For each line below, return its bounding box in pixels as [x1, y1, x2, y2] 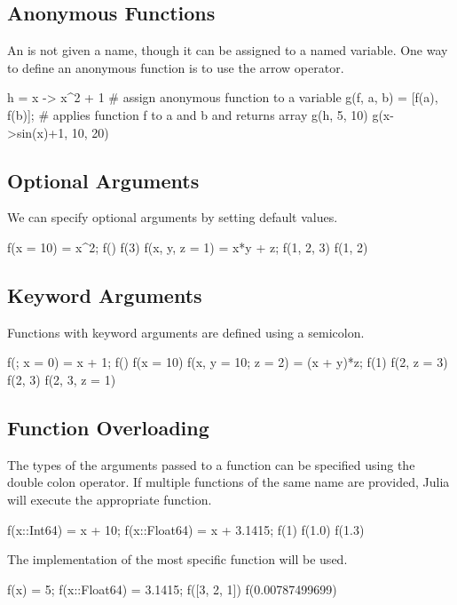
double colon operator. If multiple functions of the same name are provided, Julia [7, 473, 450, 491]
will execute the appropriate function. [7, 490, 212, 508]
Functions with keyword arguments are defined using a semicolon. [7, 322, 365, 341]
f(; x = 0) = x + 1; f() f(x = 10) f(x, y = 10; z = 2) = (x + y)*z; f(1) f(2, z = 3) [7, 353, 448, 371]
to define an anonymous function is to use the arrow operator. [7, 58, 344, 76]
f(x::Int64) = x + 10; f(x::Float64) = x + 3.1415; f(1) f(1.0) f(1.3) [7, 520, 365, 538]
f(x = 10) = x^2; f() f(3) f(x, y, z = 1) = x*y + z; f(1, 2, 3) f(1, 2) [7, 237, 368, 256]
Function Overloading [7, 413, 209, 441]
